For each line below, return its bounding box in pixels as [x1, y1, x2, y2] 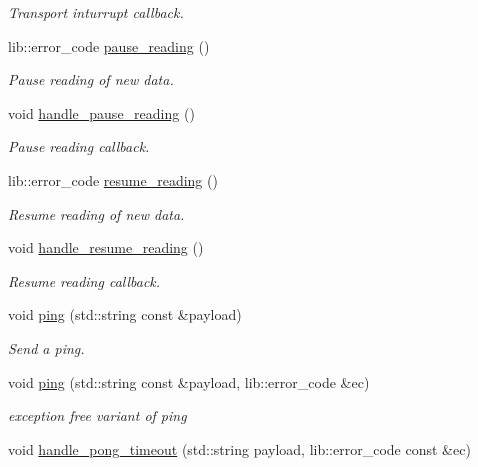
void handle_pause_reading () [8, 102, 195, 123]
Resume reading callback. [8, 270, 161, 291]
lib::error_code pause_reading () [8, 35, 210, 56]
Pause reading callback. [8, 136, 150, 157]
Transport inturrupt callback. [8, 2, 184, 22]
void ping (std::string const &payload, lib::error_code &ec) [8, 371, 370, 392]
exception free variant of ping [8, 405, 187, 426]
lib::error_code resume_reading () [8, 169, 218, 190]
